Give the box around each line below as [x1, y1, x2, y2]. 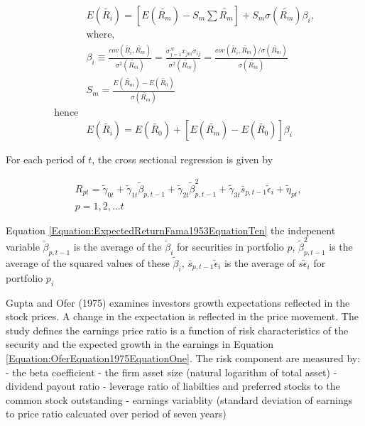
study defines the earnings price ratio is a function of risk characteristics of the [6, 322, 349, 337]
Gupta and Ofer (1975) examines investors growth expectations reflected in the [6, 295, 350, 310]
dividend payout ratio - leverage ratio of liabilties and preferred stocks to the [6, 378, 340, 393]
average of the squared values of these [6, 255, 170, 270]
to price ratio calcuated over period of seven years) [6, 406, 227, 421]
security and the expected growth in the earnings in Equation [6, 337, 273, 351]
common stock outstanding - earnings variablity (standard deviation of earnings [6, 392, 353, 407]
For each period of [6, 152, 85, 167]
